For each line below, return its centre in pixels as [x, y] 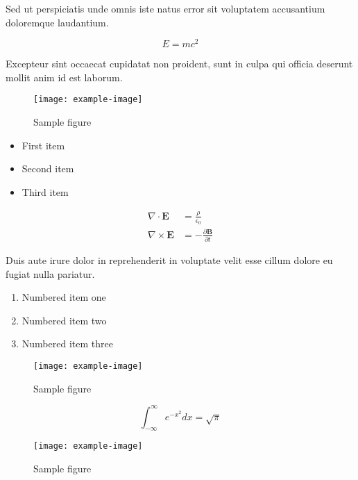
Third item [45, 191]
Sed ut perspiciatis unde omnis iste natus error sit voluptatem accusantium [165, 8]
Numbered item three [67, 344]
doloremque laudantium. [57, 22]
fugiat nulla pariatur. [50, 273]
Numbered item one [64, 297]
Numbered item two [64, 320]
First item [43, 145]
